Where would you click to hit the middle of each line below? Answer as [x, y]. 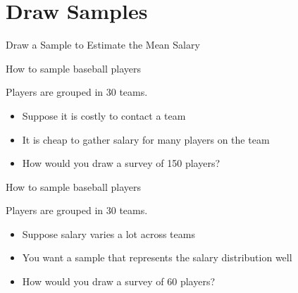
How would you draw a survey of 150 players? [121, 163]
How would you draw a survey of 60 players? [119, 281]
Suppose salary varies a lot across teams [108, 233]
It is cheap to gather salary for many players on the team [146, 139]
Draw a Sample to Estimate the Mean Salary [103, 45]
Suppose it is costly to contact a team [104, 115]
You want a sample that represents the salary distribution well [157, 257]
